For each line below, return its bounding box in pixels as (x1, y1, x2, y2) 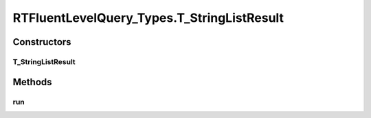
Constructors (12, 36, 71, 48)
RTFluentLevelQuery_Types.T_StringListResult (12, 10, 284, 25)
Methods (12, 76, 52, 88)
